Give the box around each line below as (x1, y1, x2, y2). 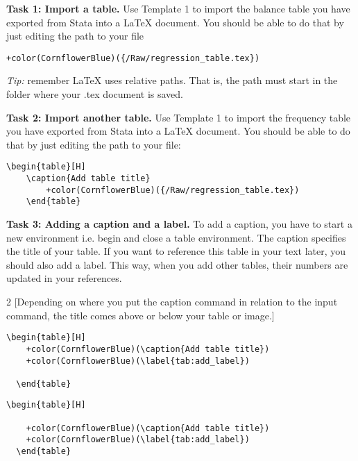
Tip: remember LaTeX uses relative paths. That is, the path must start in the (6, 73, 338, 87)
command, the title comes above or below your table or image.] (6, 308, 275, 322)
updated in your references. (6, 271, 122, 285)
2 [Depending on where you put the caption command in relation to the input (6, 294, 338, 308)
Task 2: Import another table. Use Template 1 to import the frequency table (6, 110, 351, 124)
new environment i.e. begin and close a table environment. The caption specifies (6, 230, 346, 244)
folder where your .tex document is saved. (6, 87, 183, 101)
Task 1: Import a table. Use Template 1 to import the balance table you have (6, 1, 350, 15)
